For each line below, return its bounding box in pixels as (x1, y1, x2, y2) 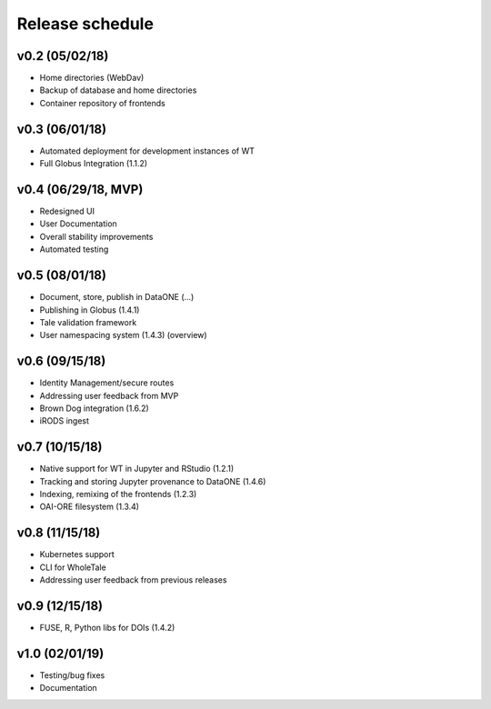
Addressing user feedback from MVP (39, 390, 179, 401)
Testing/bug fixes (39, 669, 105, 681)
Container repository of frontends (39, 97, 165, 108)
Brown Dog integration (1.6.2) (39, 403, 149, 414)
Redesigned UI (39, 205, 95, 217)
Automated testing (39, 244, 109, 255)
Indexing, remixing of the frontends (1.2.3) (39, 489, 197, 500)
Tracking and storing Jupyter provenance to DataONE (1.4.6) (39, 475, 266, 486)
